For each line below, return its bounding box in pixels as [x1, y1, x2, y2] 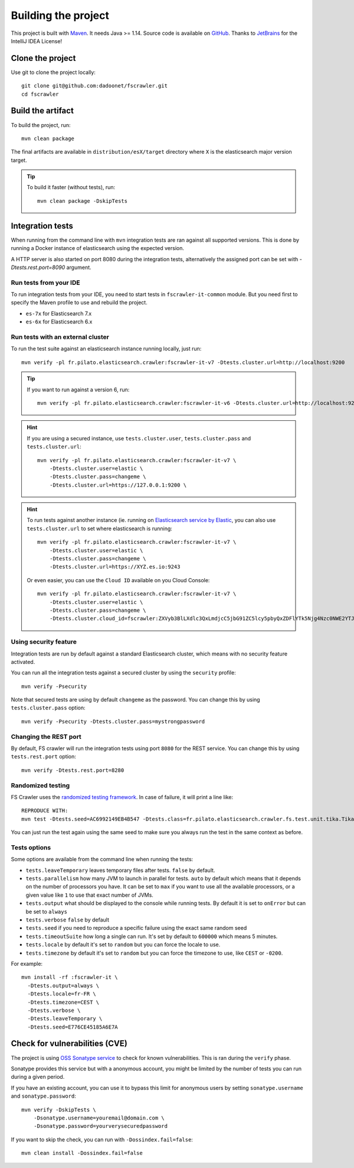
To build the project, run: [11, 121, 71, 128]
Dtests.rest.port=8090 [11, 264, 65, 271]
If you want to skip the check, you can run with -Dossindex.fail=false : [11, 1135, 193, 1143]
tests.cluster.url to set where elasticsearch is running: [27, 525, 172, 532]
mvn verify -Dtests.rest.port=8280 [21, 767, 124, 774]
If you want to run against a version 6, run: [27, 386, 130, 393]
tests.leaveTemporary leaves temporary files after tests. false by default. [25, 867, 215, 874]
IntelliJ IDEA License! [11, 37, 62, 44]
